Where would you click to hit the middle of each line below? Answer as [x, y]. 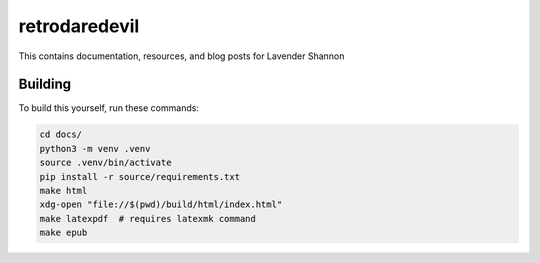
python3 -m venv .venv [95, 148]
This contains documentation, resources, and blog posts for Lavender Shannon [181, 56]
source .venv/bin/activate [105, 163]
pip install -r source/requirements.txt [139, 176]
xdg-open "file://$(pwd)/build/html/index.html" [161, 204]
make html [63, 190]
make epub [63, 233]
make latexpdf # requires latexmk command [148, 218]
